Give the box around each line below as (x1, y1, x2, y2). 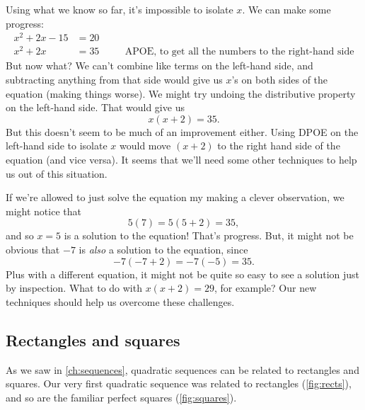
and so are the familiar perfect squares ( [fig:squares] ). (6, 389, 237, 404)
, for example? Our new (214, 280, 317, 295)
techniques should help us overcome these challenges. (6, 294, 235, 309)
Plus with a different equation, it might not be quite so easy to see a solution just (6, 266, 360, 281)
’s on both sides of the (231, 72, 328, 86)
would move (120, 138, 171, 153)
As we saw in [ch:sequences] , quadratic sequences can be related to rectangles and (6, 362, 359, 377)
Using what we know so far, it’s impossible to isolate (6, 2, 233, 16)
